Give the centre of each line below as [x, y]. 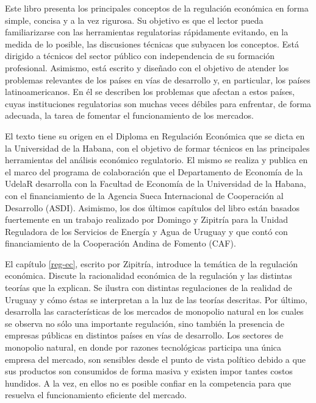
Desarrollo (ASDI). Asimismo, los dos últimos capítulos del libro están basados [153, 207]
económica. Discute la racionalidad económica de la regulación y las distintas [149, 275]
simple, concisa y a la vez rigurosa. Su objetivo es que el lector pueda [134, 20]
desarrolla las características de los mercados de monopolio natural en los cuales [154, 311]
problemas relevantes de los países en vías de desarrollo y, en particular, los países [158, 79]
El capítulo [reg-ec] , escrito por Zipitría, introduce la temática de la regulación [152, 263]
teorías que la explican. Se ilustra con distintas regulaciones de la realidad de [149, 288]
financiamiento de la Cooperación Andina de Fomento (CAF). [120, 243]
